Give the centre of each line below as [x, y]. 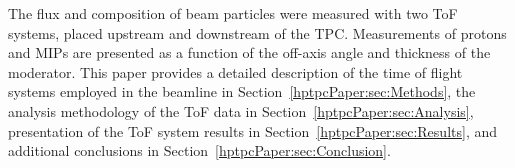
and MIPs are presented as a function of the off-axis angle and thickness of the [249, 52]
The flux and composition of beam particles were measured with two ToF [233, 13]
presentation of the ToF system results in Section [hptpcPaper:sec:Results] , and [253, 130]
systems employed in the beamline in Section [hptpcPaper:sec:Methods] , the [242, 91]
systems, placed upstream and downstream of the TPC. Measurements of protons [257, 32]
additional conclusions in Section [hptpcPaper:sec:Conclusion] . [199, 150]
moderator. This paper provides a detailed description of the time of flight [235, 71]
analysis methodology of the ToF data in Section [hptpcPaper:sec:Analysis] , [241, 110]
